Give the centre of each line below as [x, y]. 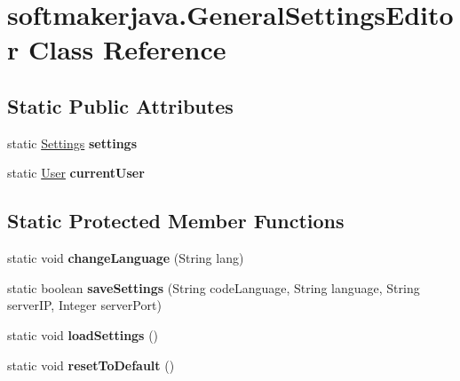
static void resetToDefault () [91, 365]
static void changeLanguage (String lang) [126, 258]
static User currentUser [76, 173]
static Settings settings [72, 143]
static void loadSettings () [83, 334]
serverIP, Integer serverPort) [84, 305]
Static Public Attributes [120, 105]
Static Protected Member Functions [176, 221]
